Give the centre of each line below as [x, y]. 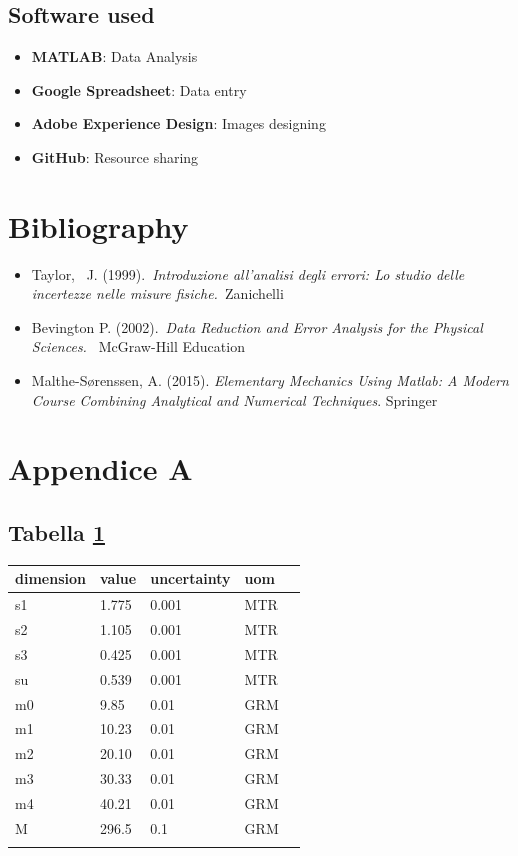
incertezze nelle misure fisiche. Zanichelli [157, 293]
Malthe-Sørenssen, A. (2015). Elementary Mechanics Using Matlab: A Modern [270, 380]
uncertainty [190, 578]
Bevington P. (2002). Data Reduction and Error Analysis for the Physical [257, 326]
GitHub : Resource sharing [115, 156]
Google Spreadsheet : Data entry [139, 89]
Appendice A [100, 468]
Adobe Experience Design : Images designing [178, 123]
